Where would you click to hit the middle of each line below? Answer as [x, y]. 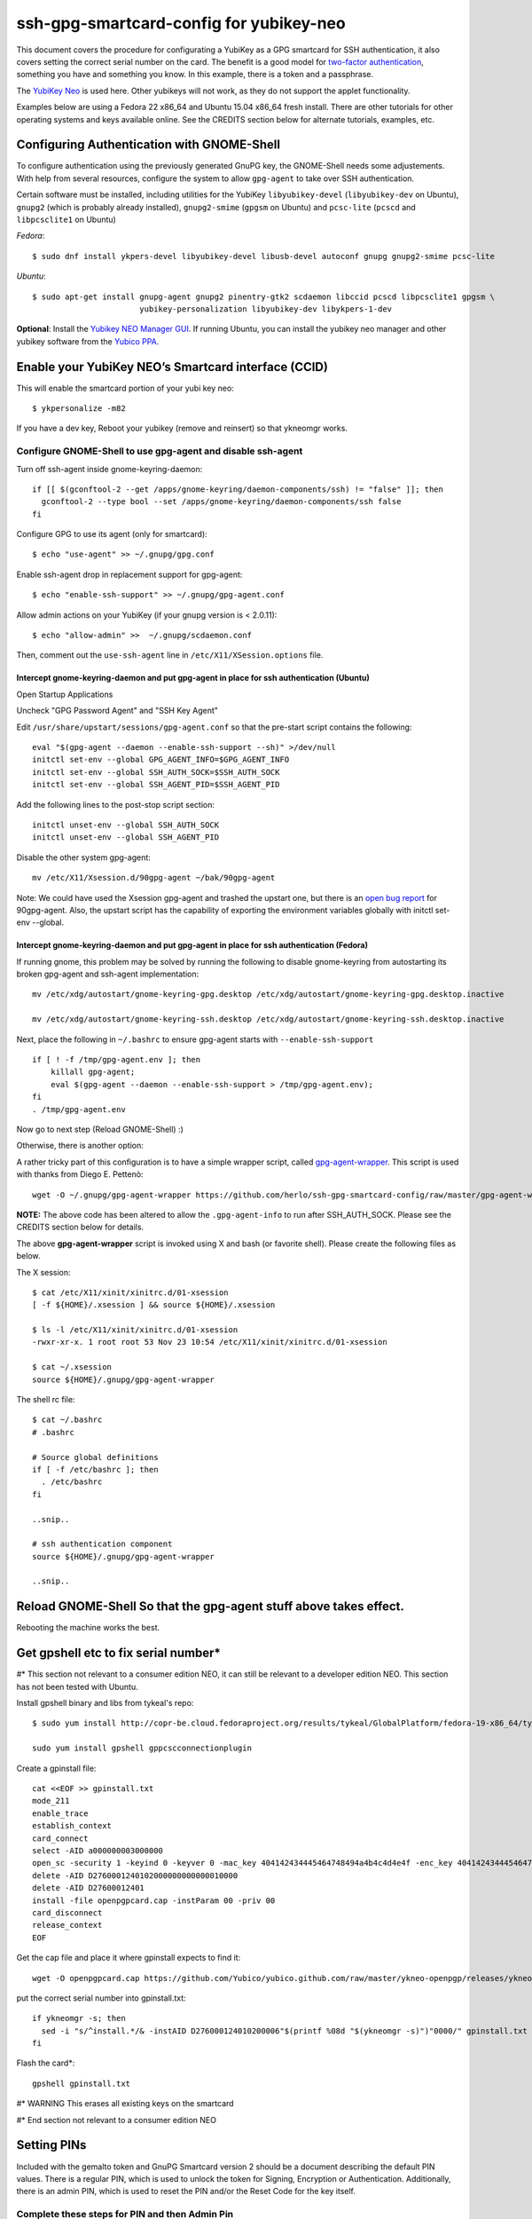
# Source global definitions [95, 1457]
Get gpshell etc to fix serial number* [118, 1653]
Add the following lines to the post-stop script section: [116, 804]
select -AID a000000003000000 [98, 1850]
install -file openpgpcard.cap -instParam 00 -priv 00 [154, 1900]
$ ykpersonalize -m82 [79, 408]
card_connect [60, 1838]
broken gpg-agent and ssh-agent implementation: [108, 974]
